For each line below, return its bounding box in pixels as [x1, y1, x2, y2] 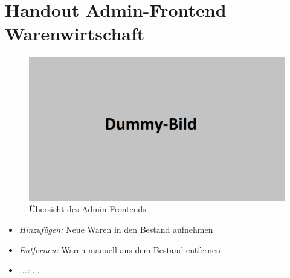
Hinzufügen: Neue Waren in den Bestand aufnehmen [19, 223, 213, 235]
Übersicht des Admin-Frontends [29, 203, 146, 215]
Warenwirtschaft [5, 21, 145, 46]
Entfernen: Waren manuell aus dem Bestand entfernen [19, 243, 221, 256]
